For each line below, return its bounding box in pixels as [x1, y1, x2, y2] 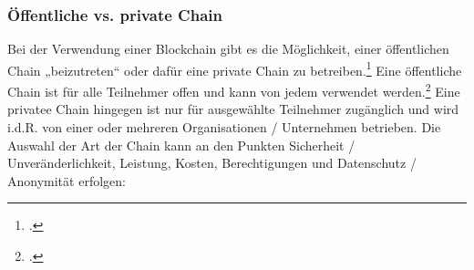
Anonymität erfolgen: [7, 171, 126, 190]
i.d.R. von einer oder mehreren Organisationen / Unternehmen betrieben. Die [7, 117, 441, 136]
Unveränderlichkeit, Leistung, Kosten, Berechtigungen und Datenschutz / [7, 153, 417, 172]
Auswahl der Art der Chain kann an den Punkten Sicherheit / [7, 135, 355, 154]
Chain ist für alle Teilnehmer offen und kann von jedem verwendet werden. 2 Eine [7, 79, 460, 100]
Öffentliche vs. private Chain [7, 3, 222, 26]
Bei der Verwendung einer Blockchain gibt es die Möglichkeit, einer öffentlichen [7, 39, 449, 58]
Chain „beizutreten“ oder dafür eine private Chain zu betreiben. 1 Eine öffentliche [7, 57, 462, 79]
